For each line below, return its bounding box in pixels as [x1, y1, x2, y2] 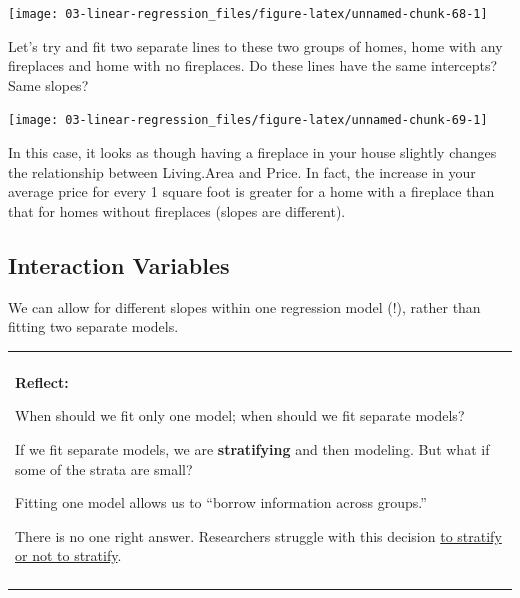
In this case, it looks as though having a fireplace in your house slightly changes [8, 142, 497, 163]
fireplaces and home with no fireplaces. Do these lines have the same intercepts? [8, 55, 498, 76]
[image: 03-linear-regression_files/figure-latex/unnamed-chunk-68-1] [8, 7, 488, 21]
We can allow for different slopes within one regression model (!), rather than [8, 296, 481, 317]
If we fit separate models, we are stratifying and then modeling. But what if [15, 439, 490, 460]
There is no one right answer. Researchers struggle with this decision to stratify [15, 525, 502, 546]
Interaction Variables [8, 249, 230, 280]
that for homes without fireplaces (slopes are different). [8, 200, 346, 221]
